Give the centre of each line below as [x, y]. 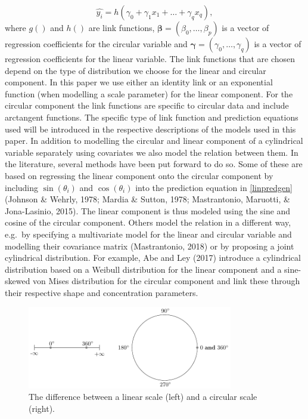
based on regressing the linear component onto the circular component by [139, 175]
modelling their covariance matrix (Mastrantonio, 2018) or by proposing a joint [150, 246]
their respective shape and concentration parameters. [102, 292]
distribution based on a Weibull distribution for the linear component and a [143, 269]
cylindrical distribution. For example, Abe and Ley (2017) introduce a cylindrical [153, 258]
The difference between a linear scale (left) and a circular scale [143, 397]
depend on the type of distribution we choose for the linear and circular [136, 70]
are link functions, [122, 27]
